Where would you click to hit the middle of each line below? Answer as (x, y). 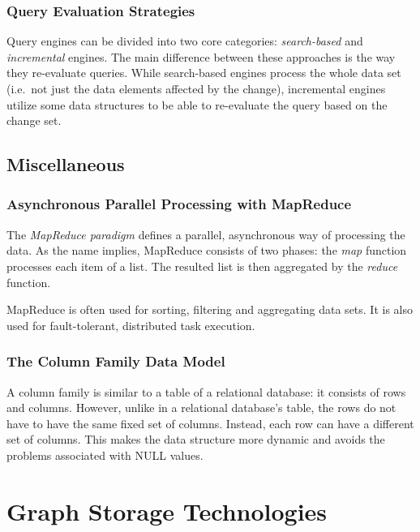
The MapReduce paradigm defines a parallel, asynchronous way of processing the (206, 234)
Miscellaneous (66, 164)
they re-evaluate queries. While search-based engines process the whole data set (204, 73)
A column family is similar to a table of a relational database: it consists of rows (206, 391)
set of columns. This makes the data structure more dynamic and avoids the (196, 439)
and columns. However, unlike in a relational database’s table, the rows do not (201, 408)
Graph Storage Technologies (167, 511)
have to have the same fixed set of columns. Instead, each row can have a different (210, 423)
